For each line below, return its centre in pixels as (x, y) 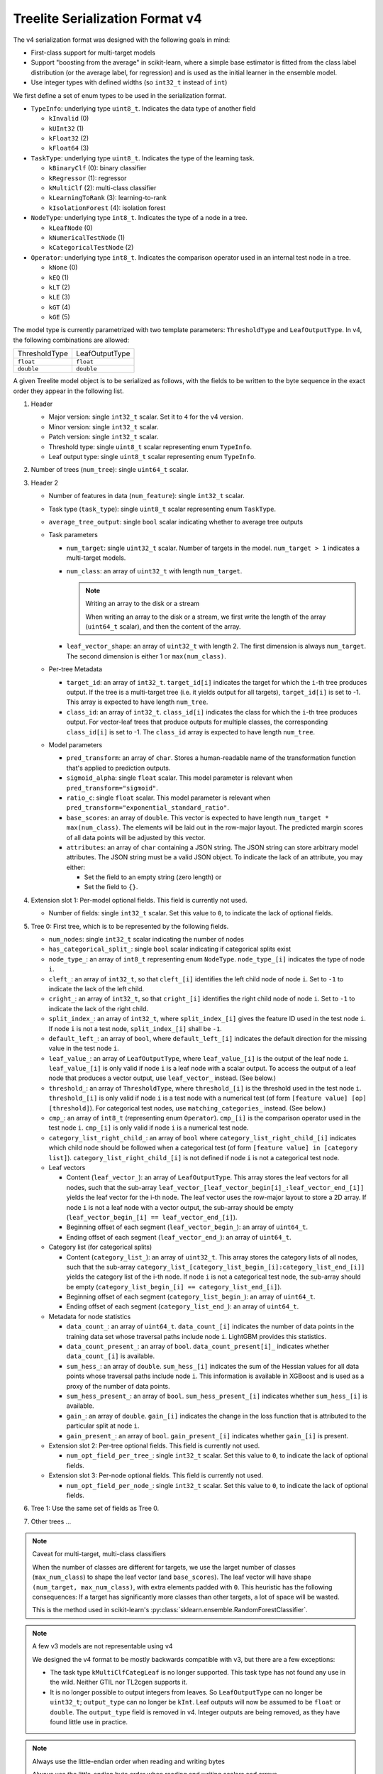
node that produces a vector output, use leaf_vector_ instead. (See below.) (162, 1078)
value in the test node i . (84, 1048)
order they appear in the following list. (68, 391)
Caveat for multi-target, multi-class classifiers (99, 1554)
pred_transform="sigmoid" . (112, 788)
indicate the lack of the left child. (96, 988)
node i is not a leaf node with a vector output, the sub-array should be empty (180, 1207)
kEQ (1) (59, 277)
